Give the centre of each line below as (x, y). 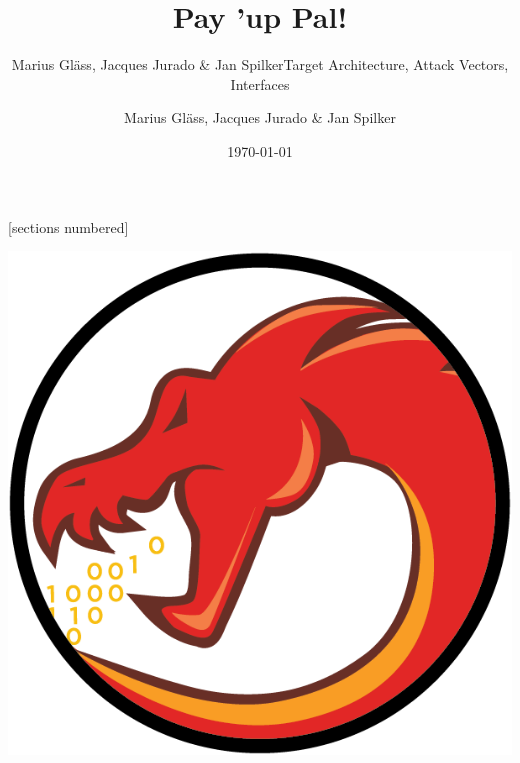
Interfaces (260, 83)
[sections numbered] (68, 226)
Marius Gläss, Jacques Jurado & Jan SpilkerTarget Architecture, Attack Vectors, (260, 64)
